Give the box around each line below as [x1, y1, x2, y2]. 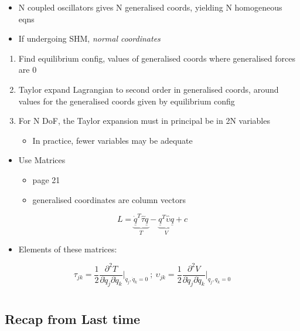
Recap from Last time [5, 309, 141, 327]
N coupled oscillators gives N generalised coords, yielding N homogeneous [18, 1, 282, 13]
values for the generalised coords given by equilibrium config [18, 94, 235, 107]
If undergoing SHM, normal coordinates [18, 32, 161, 45]
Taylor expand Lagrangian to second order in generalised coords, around [18, 83, 279, 95]
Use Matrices [18, 154, 66, 166]
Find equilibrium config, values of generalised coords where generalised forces [18, 52, 295, 64]
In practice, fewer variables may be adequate [32, 134, 193, 146]
